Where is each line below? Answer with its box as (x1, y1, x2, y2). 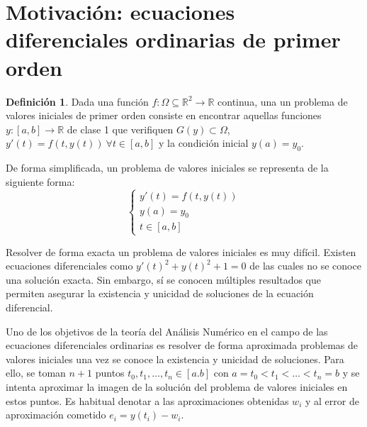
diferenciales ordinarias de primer (6, 25, 341, 54)
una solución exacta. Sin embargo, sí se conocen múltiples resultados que (6, 272, 322, 287)
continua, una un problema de (218, 94, 348, 109)
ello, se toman (6, 365, 66, 380)
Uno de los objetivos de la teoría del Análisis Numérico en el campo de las (6, 323, 328, 338)
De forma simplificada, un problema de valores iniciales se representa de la (6, 160, 329, 175)
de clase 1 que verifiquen (67, 121, 174, 136)
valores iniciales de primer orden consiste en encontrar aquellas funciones (6, 108, 322, 123)
